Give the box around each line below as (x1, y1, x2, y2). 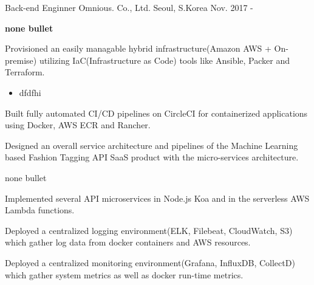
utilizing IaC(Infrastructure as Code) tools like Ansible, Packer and (39, 53, 290, 66)
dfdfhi (19, 86, 41, 98)
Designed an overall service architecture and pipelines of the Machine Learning (5, 139, 298, 151)
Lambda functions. (5, 204, 75, 216)
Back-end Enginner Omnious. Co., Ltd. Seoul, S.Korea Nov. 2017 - (5, 1, 253, 13)
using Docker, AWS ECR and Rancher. (5, 118, 151, 131)
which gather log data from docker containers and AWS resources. (5, 236, 251, 249)
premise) (5, 53, 37, 66)
